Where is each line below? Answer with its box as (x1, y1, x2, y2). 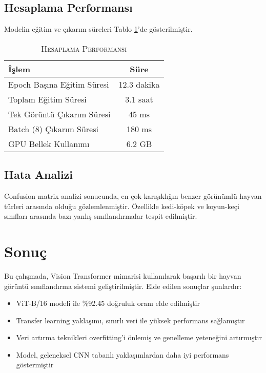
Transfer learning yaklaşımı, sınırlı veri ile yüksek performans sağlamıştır (16, 315, 245, 325)
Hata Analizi (4, 167, 73, 182)
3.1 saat (125, 93, 153, 105)
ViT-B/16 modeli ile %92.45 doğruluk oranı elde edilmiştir (16, 298, 200, 308)
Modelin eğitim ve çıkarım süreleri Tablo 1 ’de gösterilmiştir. (4, 24, 193, 34)
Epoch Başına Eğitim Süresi (8, 78, 109, 90)
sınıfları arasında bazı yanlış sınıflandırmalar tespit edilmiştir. (4, 211, 197, 221)
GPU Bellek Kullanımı (8, 137, 90, 150)
